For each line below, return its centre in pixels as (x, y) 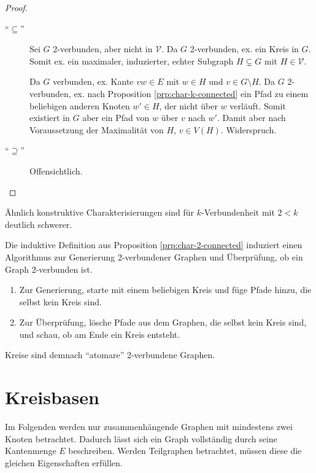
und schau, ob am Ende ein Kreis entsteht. (100, 334)
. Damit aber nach (251, 118)
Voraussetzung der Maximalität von (97, 129)
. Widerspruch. (249, 129)
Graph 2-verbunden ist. (49, 269)
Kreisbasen (52, 397)
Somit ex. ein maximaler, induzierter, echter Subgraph (132, 61)
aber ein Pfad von (116, 118)
